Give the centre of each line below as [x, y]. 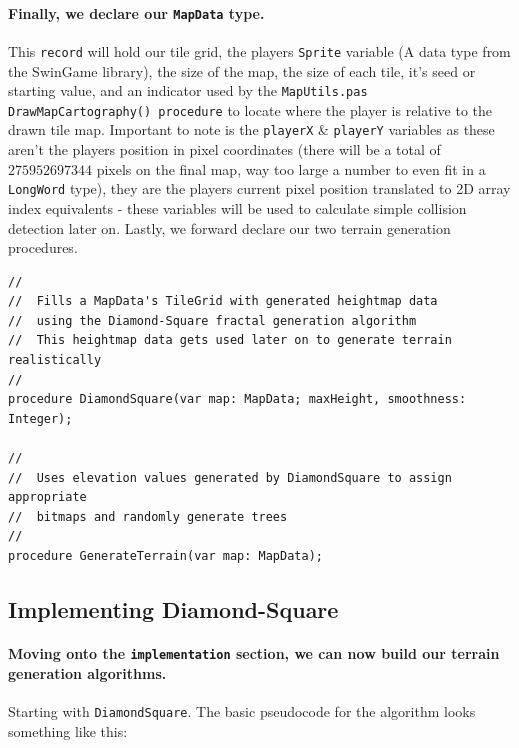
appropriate [47, 497]
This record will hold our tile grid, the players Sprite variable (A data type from [259, 50]
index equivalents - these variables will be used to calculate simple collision [237, 207]
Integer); [40, 418]
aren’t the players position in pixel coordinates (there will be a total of [224, 149]
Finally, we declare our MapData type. [136, 12]
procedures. [43, 247]
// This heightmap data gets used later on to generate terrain [230, 340]
